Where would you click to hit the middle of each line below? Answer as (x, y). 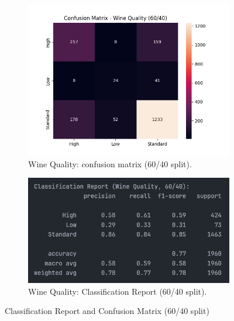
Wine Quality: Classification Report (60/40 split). (118, 291)
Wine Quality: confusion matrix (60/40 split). (110, 163)
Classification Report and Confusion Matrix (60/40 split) (107, 311)
